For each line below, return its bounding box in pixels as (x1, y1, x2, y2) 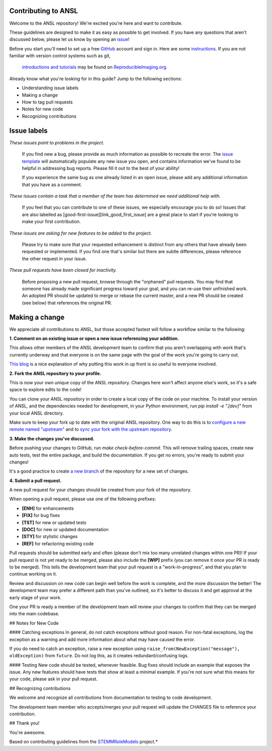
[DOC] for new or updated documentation (22, 527, 109, 533)
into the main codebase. (9, 611, 60, 617)
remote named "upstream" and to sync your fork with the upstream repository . (9, 426, 172, 432)
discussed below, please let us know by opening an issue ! (9, 36, 129, 42)
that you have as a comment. (22, 182, 83, 188)
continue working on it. (9, 571, 57, 577)
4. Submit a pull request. (9, 477, 62, 484)
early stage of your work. (9, 594, 62, 600)
